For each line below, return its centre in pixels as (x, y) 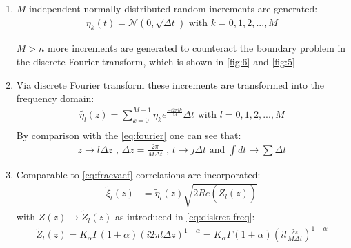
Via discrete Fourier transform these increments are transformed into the (170, 84)
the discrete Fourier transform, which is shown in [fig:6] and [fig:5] (156, 62)
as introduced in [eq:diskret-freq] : (185, 217)
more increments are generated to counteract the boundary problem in (197, 48)
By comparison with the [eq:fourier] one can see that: (129, 135)
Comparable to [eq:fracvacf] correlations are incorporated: (138, 174)
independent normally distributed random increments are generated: (173, 8)
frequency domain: (55, 98)
